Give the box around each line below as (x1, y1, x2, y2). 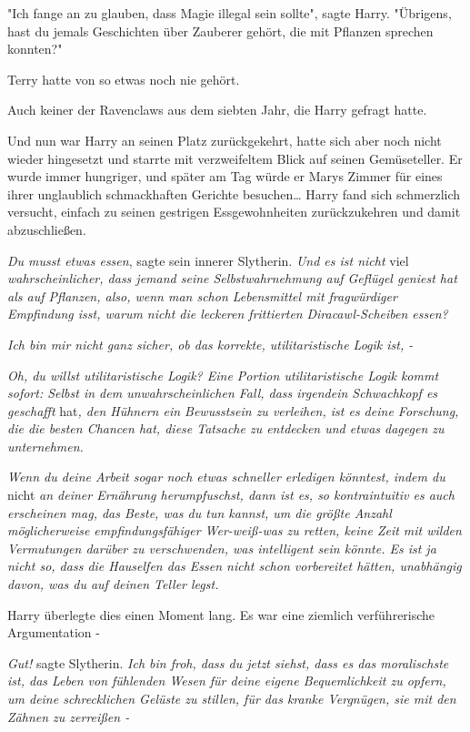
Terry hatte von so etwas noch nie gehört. (7, 69, 240, 88)
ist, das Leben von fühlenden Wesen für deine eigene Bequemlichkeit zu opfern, (7, 671, 446, 690)
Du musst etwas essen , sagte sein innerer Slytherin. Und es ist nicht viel (7, 250, 409, 269)
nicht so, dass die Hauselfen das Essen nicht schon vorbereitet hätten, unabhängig (7, 556, 462, 575)
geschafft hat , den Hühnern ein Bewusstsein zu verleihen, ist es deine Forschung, (7, 401, 459, 420)
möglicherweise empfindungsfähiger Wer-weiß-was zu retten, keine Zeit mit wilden (7, 521, 462, 540)
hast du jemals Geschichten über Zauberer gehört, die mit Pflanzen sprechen (7, 21, 434, 40)
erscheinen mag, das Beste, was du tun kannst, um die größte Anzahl (7, 503, 392, 522)
